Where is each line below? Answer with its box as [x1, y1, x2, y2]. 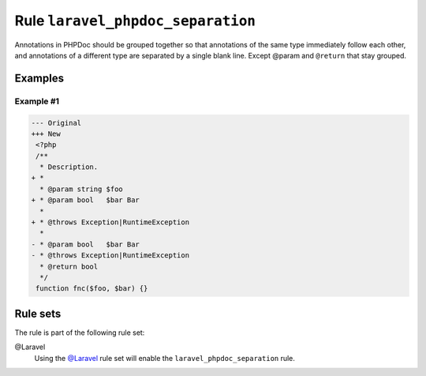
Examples [14, 71, 65, 85]
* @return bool [39, 261, 99, 271]
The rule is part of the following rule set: [14, 328, 145, 337]
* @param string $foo [39, 184, 124, 194]
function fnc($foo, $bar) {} [35, 284, 148, 293]
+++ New [31, 129, 61, 138]
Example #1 [14, 96, 59, 107]
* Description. [39, 163, 99, 171]
